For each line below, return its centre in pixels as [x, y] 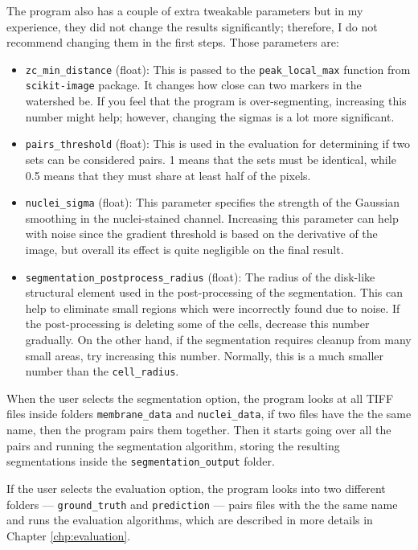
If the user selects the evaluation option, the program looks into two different [196, 488]
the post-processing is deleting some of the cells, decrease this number [197, 324]
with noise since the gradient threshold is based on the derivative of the [201, 234]
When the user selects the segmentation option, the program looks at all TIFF [200, 398]
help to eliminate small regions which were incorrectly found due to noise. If [213, 308]
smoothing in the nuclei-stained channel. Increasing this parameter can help [212, 218]
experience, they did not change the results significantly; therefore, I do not [192, 26]
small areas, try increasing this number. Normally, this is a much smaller [205, 355]
